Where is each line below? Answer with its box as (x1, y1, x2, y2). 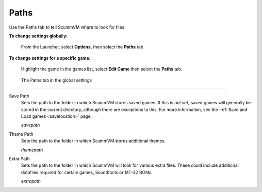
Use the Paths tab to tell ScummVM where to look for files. (9, 24, 126, 30)
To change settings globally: (9, 33, 68, 39)
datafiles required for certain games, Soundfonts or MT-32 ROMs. (21, 169, 153, 175)
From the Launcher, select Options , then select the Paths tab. (21, 44, 145, 50)
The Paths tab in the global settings (21, 77, 92, 83)
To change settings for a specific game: (9, 55, 91, 61)
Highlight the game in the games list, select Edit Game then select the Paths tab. (21, 66, 182, 72)
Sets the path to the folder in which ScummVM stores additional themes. (21, 138, 166, 144)
